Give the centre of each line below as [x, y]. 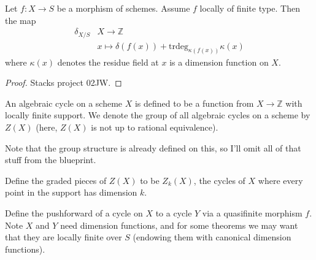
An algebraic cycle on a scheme [64, 103]
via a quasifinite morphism [252, 212]
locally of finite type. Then [250, 8]
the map [21, 20]
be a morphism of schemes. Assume [123, 8]
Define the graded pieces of [56, 180]
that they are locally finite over [64, 237]
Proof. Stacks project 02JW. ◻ [64, 82]
